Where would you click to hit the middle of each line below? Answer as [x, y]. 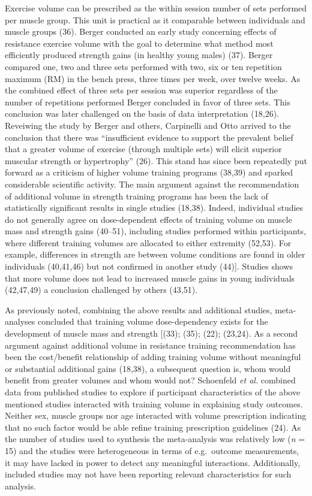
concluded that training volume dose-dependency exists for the [153, 321]
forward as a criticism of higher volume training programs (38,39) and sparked [149, 172]
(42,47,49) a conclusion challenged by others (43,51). [101, 290]
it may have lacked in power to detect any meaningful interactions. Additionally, [153, 462]
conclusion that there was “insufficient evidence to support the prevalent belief [149, 137]
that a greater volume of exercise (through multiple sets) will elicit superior [143, 149]
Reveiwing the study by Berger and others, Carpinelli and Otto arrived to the [148, 125]
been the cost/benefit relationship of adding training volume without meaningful [153, 357]
